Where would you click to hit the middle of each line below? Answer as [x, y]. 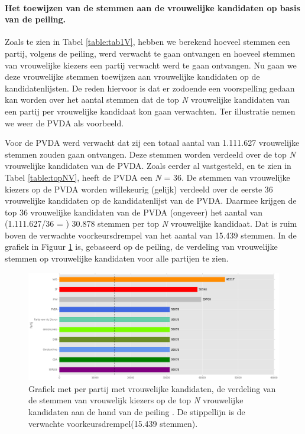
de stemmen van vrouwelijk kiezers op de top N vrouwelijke [136, 400]
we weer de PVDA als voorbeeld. [64, 123]
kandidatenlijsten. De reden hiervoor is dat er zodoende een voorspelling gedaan [150, 88]
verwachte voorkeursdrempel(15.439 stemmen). [113, 423]
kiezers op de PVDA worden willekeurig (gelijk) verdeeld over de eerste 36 [139, 189]
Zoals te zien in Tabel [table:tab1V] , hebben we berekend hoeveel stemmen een [147, 42]
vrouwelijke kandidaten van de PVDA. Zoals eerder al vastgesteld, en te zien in [148, 166]
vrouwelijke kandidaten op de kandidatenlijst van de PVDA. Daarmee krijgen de [151, 200]
